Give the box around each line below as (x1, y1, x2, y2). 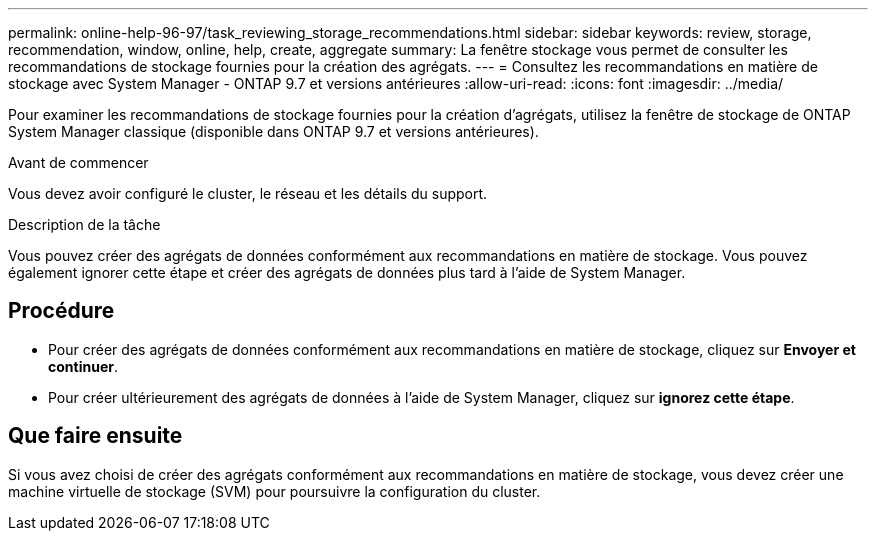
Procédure (8, 298, 115, 324)
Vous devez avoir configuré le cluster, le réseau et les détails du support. (8, 185, 488, 202)
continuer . (48, 357, 118, 375)
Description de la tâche (8, 216, 161, 233)
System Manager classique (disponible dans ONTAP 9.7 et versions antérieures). (8, 123, 539, 140)
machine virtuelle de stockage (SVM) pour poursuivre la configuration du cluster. (8, 482, 541, 500)
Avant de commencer (8, 154, 149, 171)
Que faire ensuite (8, 423, 183, 449)
